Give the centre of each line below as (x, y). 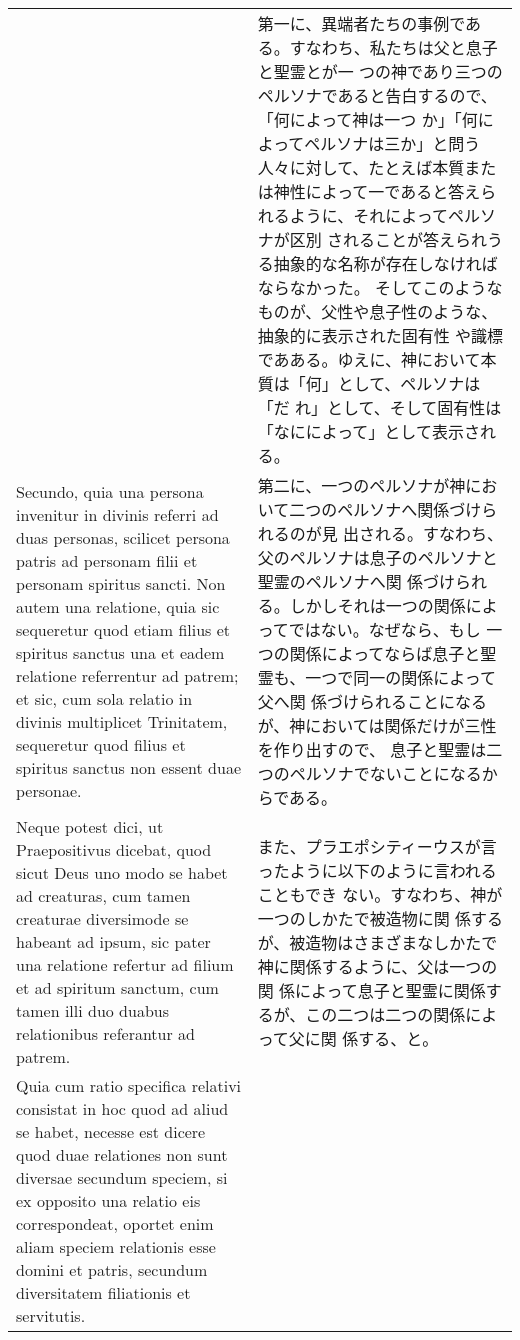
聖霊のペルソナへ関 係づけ (356, 581)
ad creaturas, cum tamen (103, 895)
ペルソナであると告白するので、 (377, 95)
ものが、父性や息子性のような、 (377, 311)
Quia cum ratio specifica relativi (129, 1085)
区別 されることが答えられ (388, 239)
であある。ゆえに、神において (369, 359)
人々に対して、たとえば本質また (377, 167)
